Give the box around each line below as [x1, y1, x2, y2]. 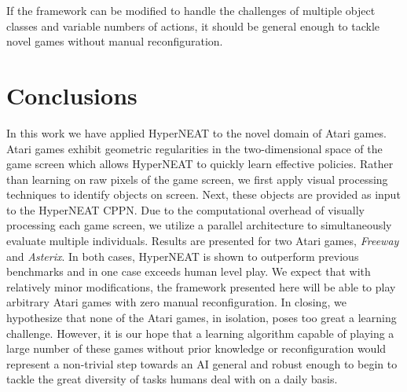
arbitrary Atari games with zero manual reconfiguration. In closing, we [6, 294, 346, 310]
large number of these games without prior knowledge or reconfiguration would [6, 340, 387, 357]
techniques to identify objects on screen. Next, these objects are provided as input [6, 186, 401, 203]
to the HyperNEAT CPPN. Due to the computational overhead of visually [6, 201, 365, 218]
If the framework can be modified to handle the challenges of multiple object [6, 2, 376, 18]
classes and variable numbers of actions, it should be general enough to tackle [6, 17, 380, 34]
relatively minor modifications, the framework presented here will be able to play [6, 278, 396, 295]
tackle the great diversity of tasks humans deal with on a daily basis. [6, 371, 338, 387]
